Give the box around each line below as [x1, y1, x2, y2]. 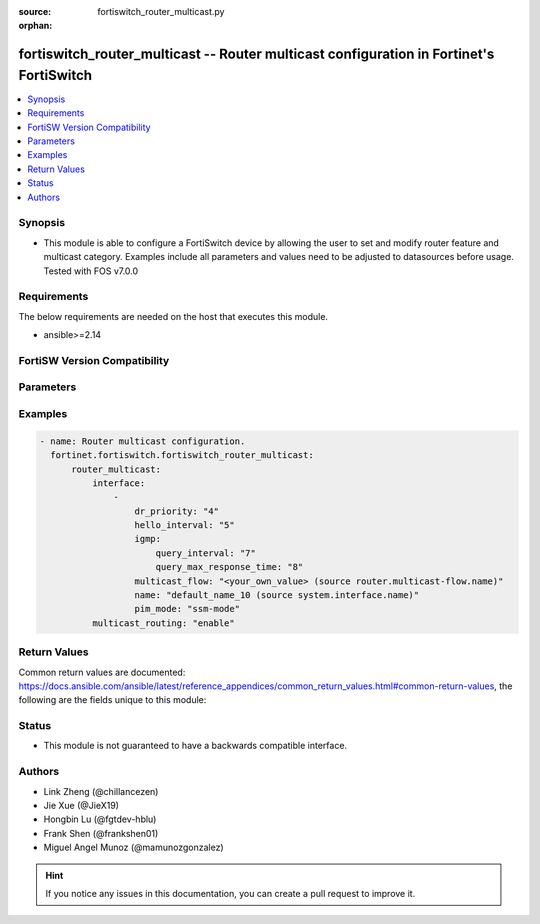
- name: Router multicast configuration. [39, 435, 246, 447]
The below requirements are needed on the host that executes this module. [18, 310, 329, 322]
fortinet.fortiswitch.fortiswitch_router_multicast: [50, 450, 314, 461]
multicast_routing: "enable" [91, 617, 235, 629]
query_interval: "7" [155, 547, 257, 559]
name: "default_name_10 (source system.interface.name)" [134, 590, 420, 601]
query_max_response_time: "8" [155, 561, 304, 573]
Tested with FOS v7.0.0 [43, 265, 139, 277]
